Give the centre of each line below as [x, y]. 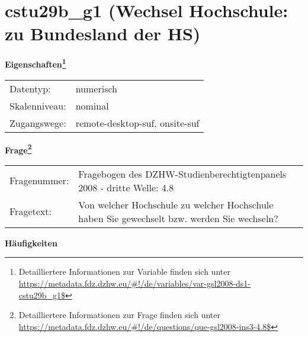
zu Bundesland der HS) [103, 33]
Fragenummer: [39, 181]
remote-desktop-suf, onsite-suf [137, 123]
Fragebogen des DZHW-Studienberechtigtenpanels [182, 174]
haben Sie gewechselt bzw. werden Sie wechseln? [178, 218]
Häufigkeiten [31, 243]
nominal [92, 105]
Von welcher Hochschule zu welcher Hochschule [176, 204]
